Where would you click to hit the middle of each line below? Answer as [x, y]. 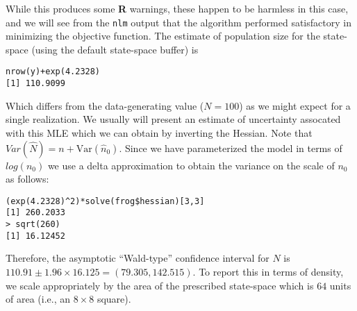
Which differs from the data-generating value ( [105, 105]
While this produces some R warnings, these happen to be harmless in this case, [177, 8]
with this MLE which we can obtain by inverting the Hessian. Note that [159, 132]
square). [114, 299]
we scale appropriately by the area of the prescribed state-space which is [160, 285]
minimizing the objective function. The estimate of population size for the [163, 36]
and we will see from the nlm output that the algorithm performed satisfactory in [178, 22]
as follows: [27, 179]
